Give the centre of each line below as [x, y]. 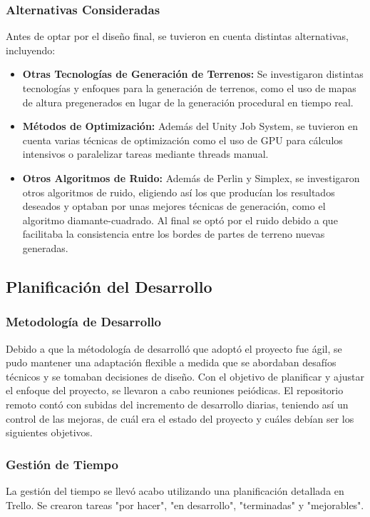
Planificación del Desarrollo [109, 286]
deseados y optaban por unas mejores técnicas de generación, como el [174, 206]
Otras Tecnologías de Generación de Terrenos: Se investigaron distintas [193, 74]
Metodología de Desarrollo [83, 322]
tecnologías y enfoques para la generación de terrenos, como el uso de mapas [189, 88]
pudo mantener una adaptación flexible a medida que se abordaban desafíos [171, 362]
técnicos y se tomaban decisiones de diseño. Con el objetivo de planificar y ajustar [185, 376]
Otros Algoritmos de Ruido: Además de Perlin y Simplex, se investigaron [191, 177]
